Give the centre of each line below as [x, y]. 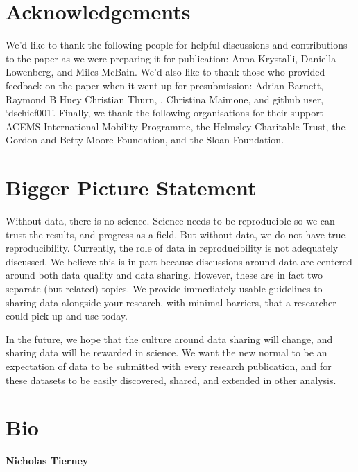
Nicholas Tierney [47, 461]
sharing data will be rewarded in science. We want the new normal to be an [167, 352]
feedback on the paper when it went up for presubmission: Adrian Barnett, [164, 85]
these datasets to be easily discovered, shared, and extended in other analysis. [171, 379]
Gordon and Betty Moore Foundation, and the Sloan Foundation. [145, 140]
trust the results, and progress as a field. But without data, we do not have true [176, 234]
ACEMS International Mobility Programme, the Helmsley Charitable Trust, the [176, 126]
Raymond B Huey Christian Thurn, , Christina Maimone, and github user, [165, 99]
